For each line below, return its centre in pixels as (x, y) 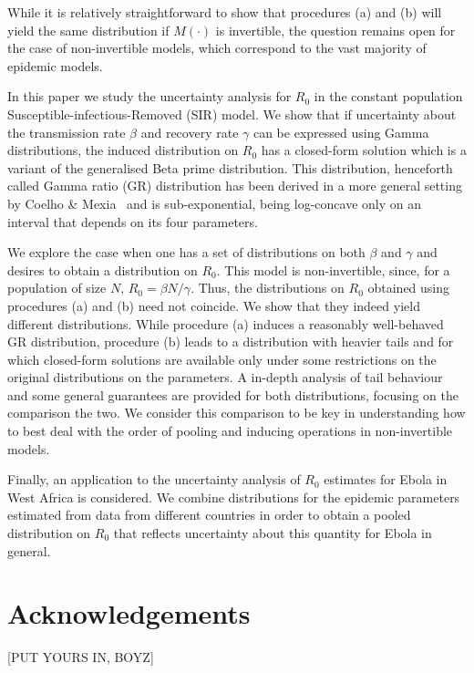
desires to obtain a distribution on (103, 269)
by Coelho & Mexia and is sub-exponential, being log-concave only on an (215, 203)
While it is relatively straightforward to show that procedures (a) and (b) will (225, 12)
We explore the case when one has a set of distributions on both (186, 252)
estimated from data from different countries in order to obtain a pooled (209, 515)
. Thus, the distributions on (268, 288)
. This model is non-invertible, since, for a (333, 269)
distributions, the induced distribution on (123, 150)
